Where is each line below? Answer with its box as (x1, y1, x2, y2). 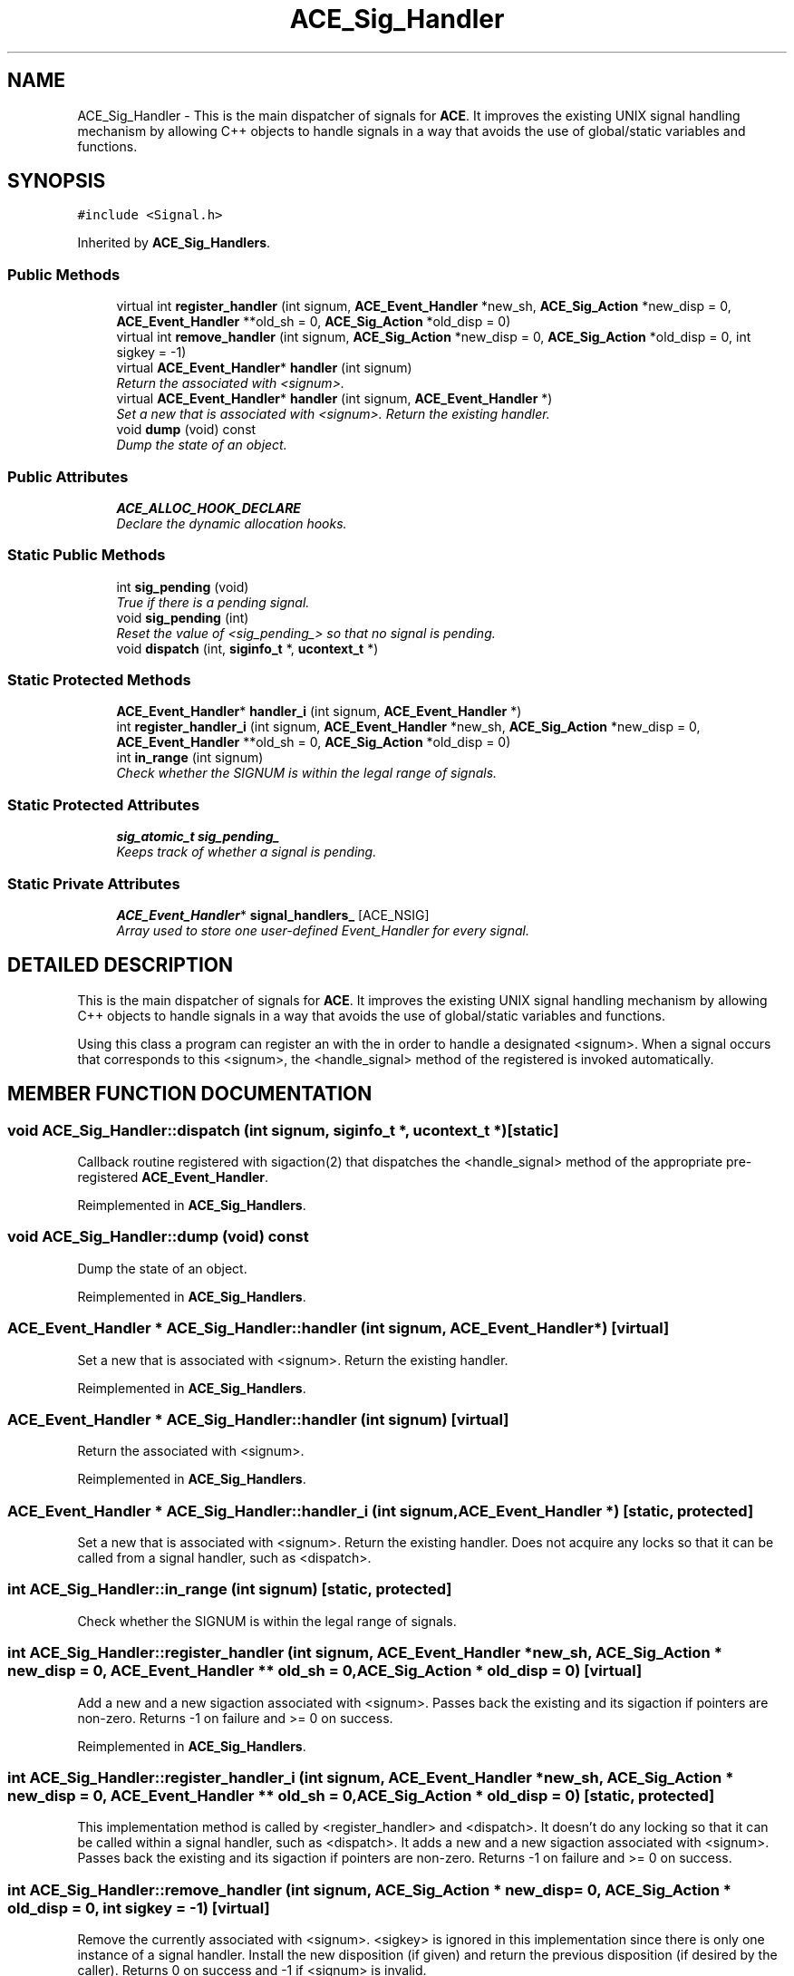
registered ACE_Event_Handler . (77, 1169, 269, 1185)
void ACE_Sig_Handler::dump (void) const (7, 1227, 309, 1246)
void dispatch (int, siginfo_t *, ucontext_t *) (116, 640, 379, 656)
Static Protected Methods (7, 671, 191, 690)
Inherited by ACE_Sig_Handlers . (77, 235, 271, 251)
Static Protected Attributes (7, 795, 200, 814)
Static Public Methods (7, 546, 166, 565)
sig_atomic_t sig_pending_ (116, 828, 280, 845)
